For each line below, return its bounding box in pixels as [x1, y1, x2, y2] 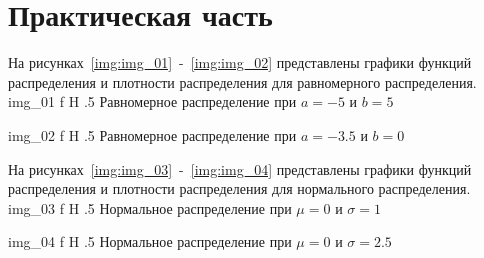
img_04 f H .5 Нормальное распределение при [8, 231, 292, 252]
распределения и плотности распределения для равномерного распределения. [8, 71, 477, 92]
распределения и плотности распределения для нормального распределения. [8, 178, 471, 199]
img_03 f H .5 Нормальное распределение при [8, 197, 292, 218]
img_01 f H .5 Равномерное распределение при [8, 91, 297, 112]
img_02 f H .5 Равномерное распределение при [8, 124, 297, 145]
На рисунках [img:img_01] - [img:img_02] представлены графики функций [8, 52, 472, 73]
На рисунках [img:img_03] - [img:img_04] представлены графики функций [8, 158, 472, 179]
